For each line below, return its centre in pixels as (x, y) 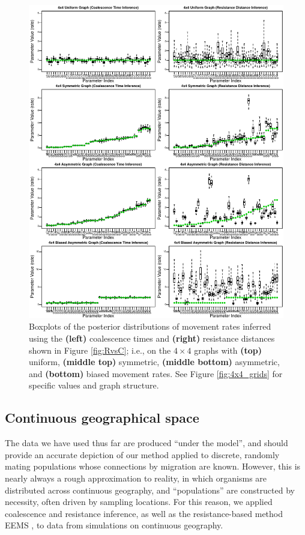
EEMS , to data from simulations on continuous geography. (114, 525)
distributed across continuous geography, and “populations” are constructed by (150, 490)
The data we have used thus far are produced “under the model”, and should (146, 443)
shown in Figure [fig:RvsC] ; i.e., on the (100, 350)
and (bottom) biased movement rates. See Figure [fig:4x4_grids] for (156, 373)
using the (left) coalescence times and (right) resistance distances (152, 338)
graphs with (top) (228, 350)
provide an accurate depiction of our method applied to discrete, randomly (142, 454)
